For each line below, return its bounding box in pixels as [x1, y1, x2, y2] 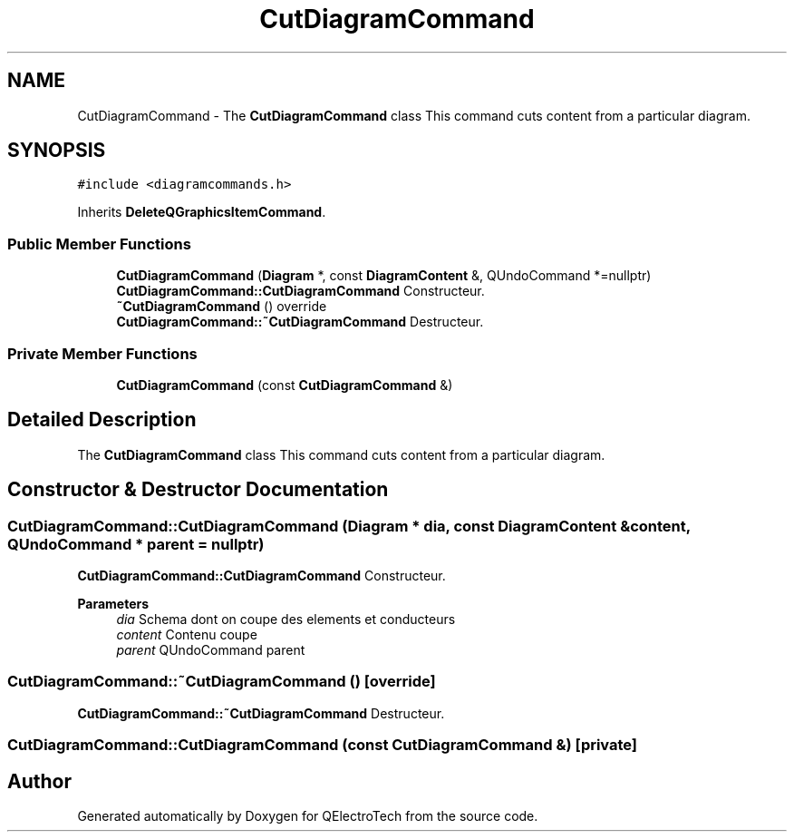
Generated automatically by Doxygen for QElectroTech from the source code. [77, 807, 538, 824]
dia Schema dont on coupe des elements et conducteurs [116, 611, 456, 627]
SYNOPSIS [7, 139, 106, 162]
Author [7, 769, 72, 793]
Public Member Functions [7, 234, 191, 253]
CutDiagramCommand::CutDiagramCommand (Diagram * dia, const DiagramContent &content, [7, 516, 691, 535]
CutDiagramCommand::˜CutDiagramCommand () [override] [7, 672, 436, 691]
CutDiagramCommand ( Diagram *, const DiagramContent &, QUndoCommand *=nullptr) [116, 268, 652, 284]
